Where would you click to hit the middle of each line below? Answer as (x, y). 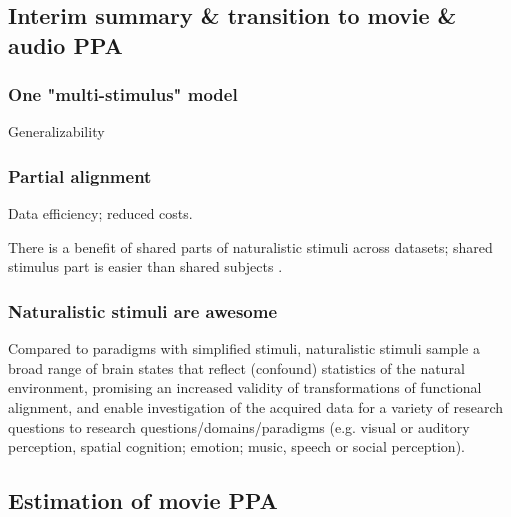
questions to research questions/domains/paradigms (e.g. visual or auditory (239, 426)
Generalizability (56, 131)
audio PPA (65, 44)
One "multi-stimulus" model (123, 94)
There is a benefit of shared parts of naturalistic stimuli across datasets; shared (250, 246)
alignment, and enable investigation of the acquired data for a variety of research (256, 406)
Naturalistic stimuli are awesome (143, 310)
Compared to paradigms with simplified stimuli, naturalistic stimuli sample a (244, 348)
